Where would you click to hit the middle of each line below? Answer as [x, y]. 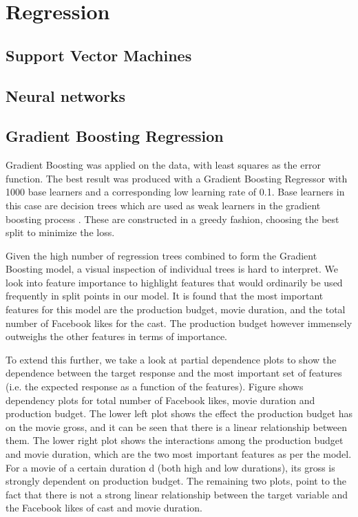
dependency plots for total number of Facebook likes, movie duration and [160, 400]
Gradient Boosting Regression [115, 136]
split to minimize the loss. [60, 232]
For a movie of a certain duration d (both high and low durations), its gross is [170, 467]
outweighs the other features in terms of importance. [116, 336]
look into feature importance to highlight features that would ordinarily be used [174, 282]
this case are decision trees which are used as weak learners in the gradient [163, 205]
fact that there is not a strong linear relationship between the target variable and [177, 494]
